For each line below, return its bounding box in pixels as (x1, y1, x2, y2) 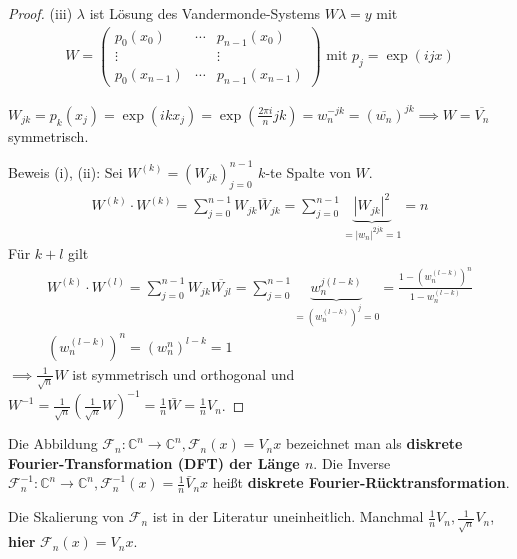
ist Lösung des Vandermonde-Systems (89, 3, 321, 23)
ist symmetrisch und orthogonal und (72, 363, 295, 384)
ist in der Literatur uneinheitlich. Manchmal (152, 506, 424, 527)
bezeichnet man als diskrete (285, 433, 463, 454)
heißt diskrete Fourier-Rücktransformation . (212, 472, 510, 493)
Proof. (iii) (8, 3, 73, 23)
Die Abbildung (8, 433, 98, 454)
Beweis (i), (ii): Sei (8, 161, 123, 182)
